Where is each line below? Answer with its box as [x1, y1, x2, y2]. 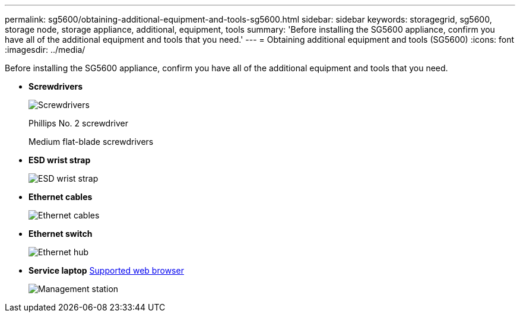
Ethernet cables [28, 192, 93, 202]
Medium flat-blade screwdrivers [28, 137, 154, 147]
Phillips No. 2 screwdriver [28, 118, 129, 128]
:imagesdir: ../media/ [5, 45, 85, 55]
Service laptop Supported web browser [28, 265, 184, 275]
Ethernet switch [28, 229, 93, 239]
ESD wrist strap [28, 155, 91, 165]
